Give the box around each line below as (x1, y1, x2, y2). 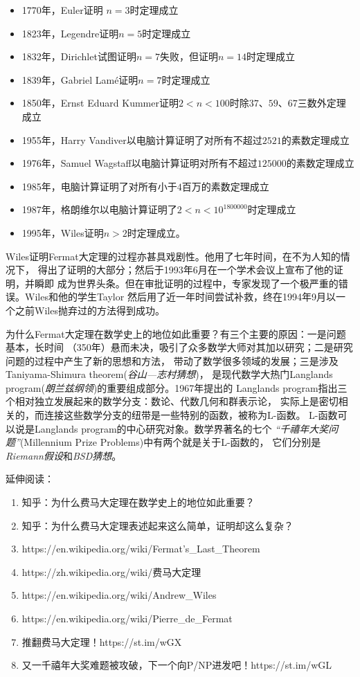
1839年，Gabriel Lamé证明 (21, 72, 138, 87)
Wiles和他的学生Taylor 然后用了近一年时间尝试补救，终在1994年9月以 (24, 289, 336, 304)
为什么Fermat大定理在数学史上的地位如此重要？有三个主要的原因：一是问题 (6, 326, 346, 341)
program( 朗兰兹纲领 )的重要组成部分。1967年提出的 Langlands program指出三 (6, 380, 348, 395)
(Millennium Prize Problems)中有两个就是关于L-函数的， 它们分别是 (19, 435, 321, 449)
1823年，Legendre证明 (21, 26, 119, 40)
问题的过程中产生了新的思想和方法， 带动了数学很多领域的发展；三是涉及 (6, 353, 339, 368)
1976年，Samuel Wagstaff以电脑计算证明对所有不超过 (21, 156, 258, 170)
